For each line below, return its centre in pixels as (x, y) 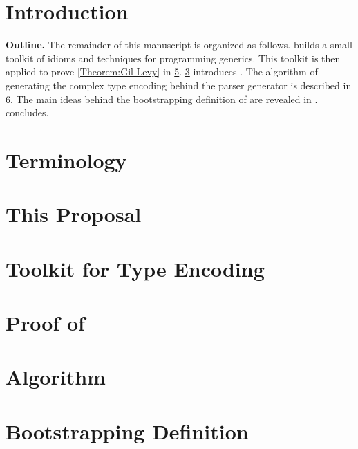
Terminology (66, 159)
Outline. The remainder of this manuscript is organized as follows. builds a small (179, 45)
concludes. (27, 112)
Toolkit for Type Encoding (135, 268)
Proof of (45, 322)
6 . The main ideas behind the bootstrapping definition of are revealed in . (162, 99)
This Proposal (74, 214)
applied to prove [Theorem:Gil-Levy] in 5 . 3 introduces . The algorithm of (162, 72)
